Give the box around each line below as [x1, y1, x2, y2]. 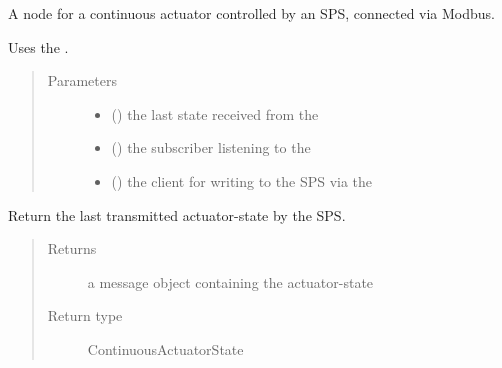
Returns [47, 238, 97, 259]
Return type [47, 305, 123, 326]
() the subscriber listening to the [111, 137, 311, 158]
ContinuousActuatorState [87, 338, 244, 359]
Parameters [47, 70, 117, 91]
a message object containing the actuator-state [87, 271, 374, 292]
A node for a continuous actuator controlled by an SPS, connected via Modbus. [8, 3, 496, 23]
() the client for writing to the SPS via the [111, 170, 373, 191]
